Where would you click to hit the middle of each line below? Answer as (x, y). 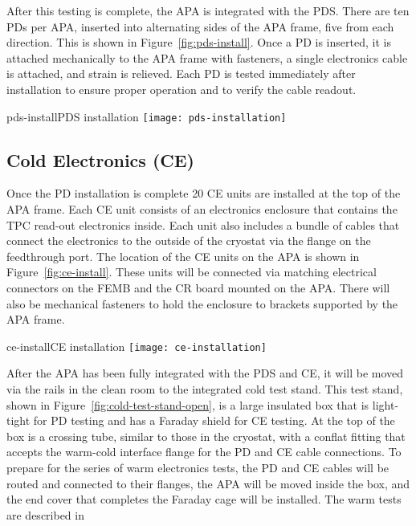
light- (385, 404)
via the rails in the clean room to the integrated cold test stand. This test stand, (205, 389)
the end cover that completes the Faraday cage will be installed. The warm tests (204, 499)
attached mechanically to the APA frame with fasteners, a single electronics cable (207, 57)
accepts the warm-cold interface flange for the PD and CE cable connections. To (204, 452)
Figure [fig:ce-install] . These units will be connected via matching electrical (192, 272)
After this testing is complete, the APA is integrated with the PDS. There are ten (208, 10)
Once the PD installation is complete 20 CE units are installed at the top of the (204, 193)
